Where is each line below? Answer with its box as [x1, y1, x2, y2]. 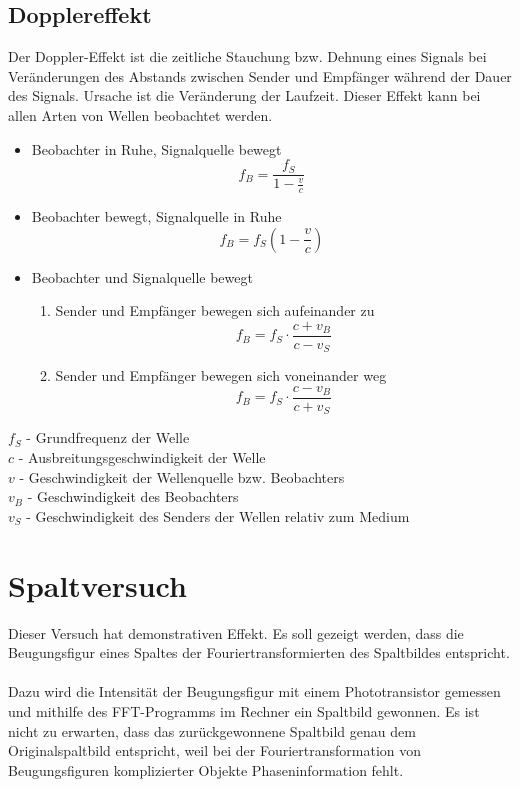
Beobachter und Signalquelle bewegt [31, 266, 253, 287]
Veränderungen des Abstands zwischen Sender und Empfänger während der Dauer [8, 65, 512, 86]
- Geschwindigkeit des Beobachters [27, 486, 239, 507]
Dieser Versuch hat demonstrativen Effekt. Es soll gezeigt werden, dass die [8, 622, 464, 643]
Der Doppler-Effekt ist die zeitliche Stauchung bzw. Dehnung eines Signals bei [8, 46, 487, 67]
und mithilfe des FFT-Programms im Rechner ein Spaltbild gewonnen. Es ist [8, 700, 480, 721]
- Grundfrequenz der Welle [26, 427, 190, 448]
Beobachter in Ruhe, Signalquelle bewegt [31, 138, 282, 159]
